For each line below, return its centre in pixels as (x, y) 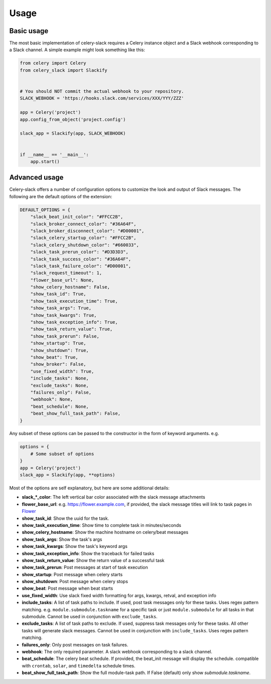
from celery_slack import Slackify (63, 70)
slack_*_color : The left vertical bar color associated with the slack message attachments (113, 497)
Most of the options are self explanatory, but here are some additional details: (90, 488)
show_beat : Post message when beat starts (67, 588)
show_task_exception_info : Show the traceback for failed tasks (88, 553)
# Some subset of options (62, 454)
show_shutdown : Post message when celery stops (75, 582)
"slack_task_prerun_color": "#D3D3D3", (80, 252)
